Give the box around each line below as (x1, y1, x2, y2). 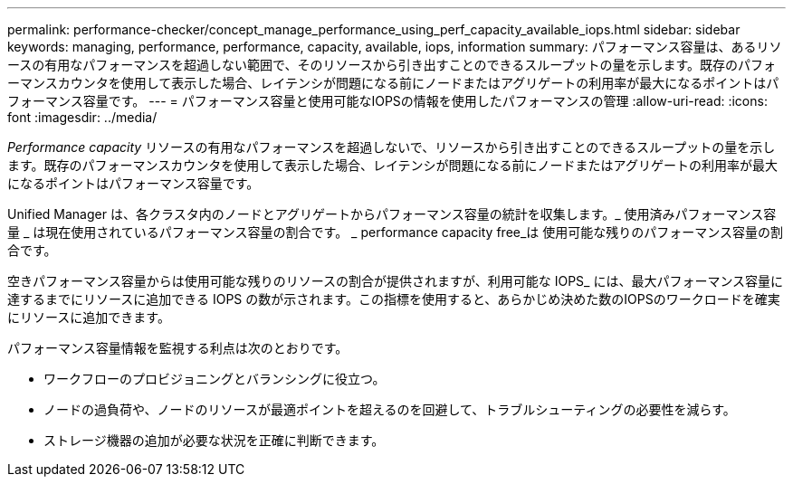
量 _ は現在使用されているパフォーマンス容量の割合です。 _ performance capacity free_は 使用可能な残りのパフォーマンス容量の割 (7, 224, 783, 240)
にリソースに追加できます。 (7, 309, 170, 325)
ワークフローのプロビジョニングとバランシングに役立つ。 (43, 371, 386, 386)
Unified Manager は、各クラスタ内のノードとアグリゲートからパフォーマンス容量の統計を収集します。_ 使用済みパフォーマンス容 (7, 206, 777, 222)
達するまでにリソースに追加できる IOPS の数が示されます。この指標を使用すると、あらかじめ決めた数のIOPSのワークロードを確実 (7, 291, 780, 307)
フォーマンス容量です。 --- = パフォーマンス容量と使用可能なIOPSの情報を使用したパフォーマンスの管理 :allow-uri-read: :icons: (7, 93, 768, 109)
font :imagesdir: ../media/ (7, 109, 158, 125)
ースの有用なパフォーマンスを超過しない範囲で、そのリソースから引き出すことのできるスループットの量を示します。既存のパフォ (7, 57, 777, 72)
